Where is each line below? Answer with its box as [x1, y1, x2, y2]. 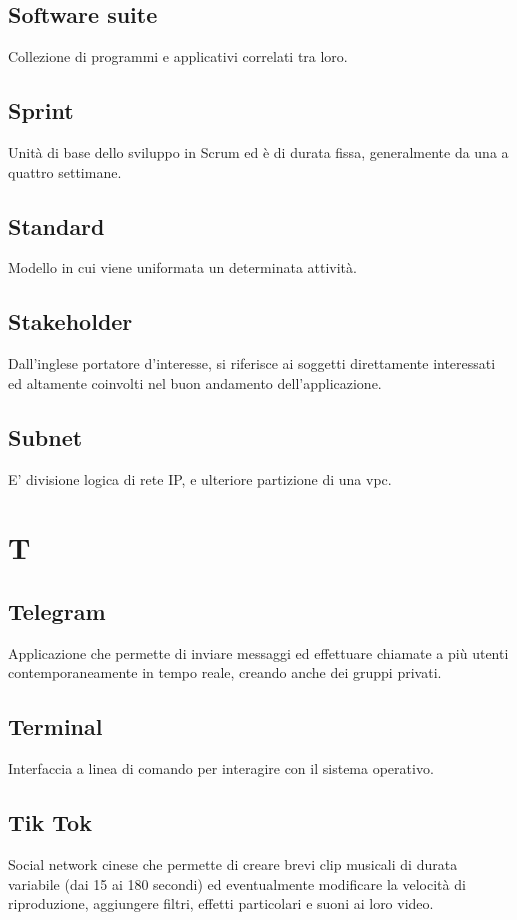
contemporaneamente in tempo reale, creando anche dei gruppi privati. [8, 662, 442, 683]
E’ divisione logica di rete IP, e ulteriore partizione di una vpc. [8, 468, 392, 489]
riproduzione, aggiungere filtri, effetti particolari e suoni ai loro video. [8, 893, 434, 914]
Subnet [8, 421, 83, 452]
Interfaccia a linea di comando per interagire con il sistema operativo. [8, 758, 434, 779]
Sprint [8, 95, 74, 126]
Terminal [8, 711, 103, 742]
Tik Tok [8, 807, 92, 838]
